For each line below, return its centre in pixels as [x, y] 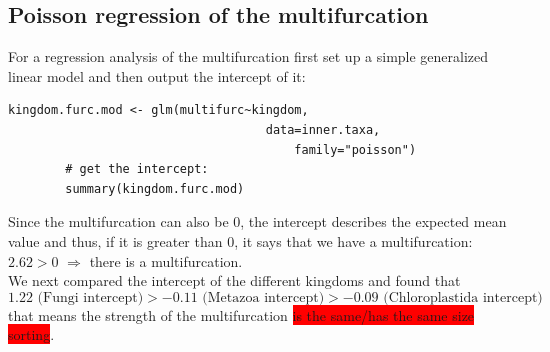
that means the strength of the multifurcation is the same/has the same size [241, 314]
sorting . [31, 334]
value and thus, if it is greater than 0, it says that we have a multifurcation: [240, 240]
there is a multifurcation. [166, 260]
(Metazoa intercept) [263, 297]
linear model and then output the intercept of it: [157, 75]
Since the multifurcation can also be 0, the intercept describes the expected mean [257, 221]
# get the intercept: [137, 169]
